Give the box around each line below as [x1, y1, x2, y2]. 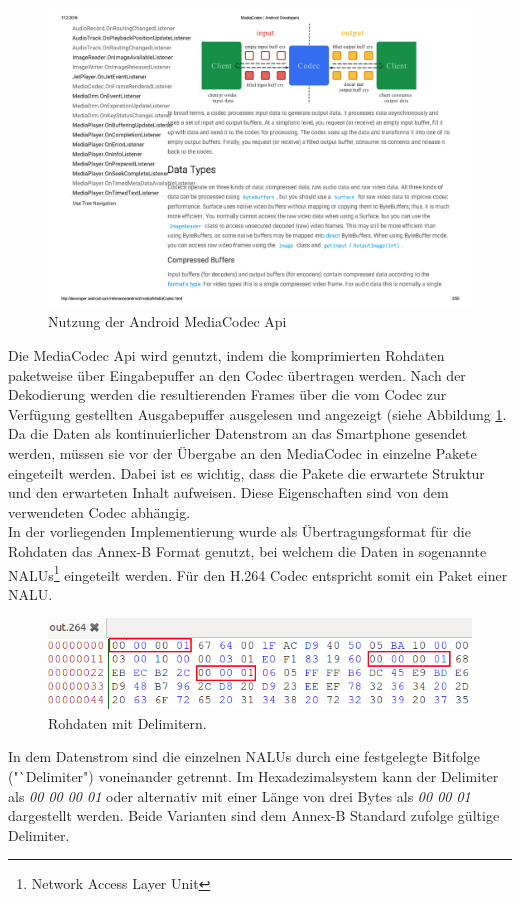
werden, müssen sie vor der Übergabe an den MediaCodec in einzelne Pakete [8, 442, 477, 463]
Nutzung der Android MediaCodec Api [48, 311, 287, 332]
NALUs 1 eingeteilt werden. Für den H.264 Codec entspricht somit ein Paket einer [8, 561, 508, 585]
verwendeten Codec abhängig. [8, 501, 191, 522]
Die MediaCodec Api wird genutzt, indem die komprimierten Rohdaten [8, 344, 445, 365]
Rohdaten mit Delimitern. [48, 712, 207, 733]
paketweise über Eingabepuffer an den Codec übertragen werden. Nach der [8, 364, 466, 385]
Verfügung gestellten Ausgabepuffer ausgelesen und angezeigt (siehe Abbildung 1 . [8, 403, 507, 424]
